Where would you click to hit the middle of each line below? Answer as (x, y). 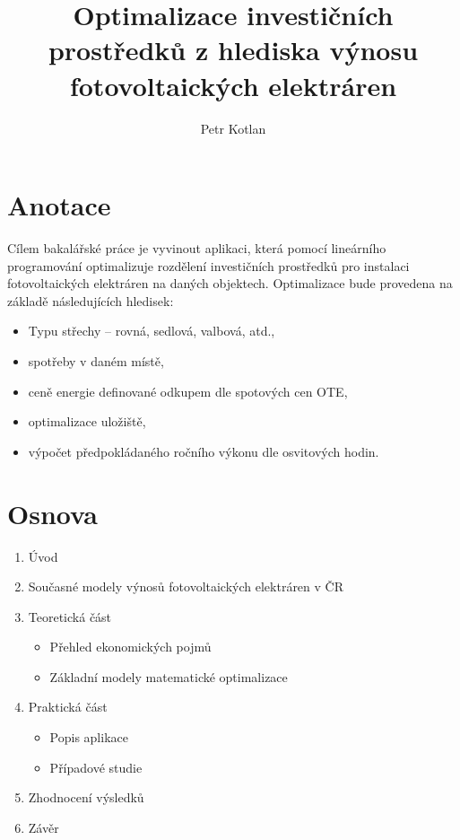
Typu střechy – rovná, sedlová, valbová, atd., (152, 331)
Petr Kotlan (233, 128)
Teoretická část (70, 616)
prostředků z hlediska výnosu (233, 50)
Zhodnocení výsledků (86, 797)
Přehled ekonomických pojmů (130, 647)
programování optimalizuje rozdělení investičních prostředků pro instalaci (208, 265)
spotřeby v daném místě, (96, 361)
